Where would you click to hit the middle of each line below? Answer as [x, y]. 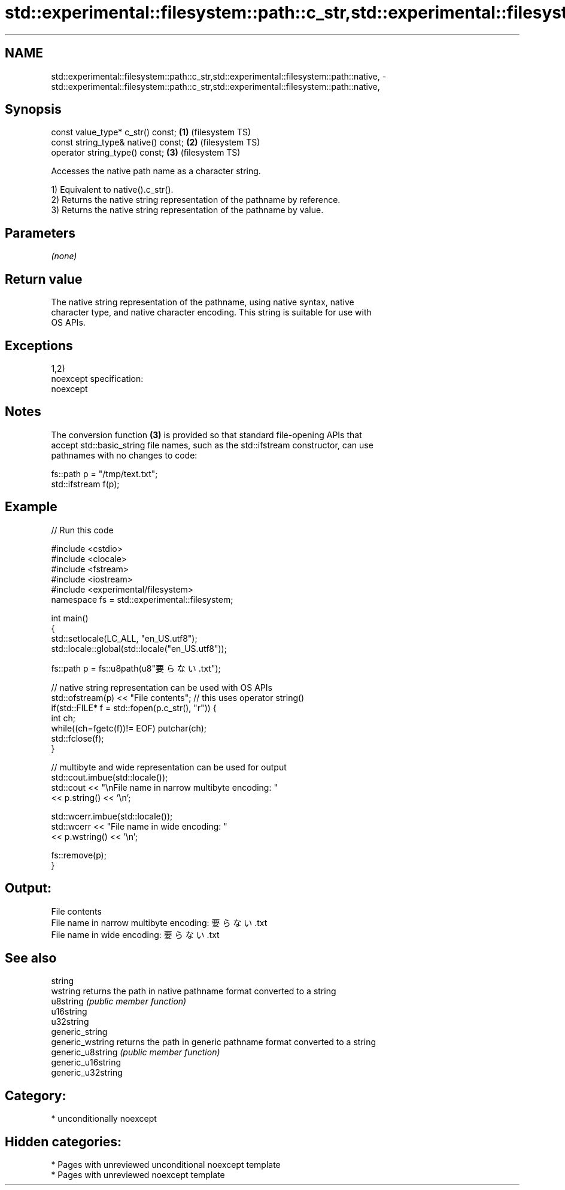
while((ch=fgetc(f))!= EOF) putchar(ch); [129, 728]
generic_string [79, 1032]
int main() [70, 618]
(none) [64, 256]
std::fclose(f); [78, 738]
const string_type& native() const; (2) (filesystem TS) [156, 142]
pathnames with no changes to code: [124, 455]
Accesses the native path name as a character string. [156, 171]
